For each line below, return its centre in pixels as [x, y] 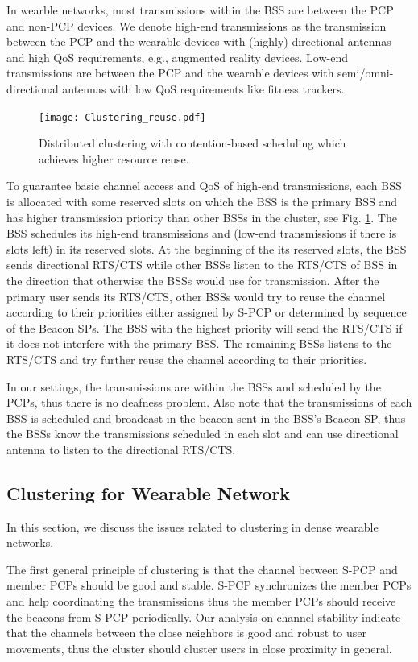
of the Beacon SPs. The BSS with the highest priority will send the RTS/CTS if [205, 327]
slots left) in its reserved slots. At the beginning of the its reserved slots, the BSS [207, 248]
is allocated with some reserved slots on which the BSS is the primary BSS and [202, 201]
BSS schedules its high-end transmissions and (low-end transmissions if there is [202, 233]
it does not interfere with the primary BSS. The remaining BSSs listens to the [199, 343]
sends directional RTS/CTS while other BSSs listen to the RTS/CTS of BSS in [202, 265]
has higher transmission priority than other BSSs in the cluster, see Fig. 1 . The [202, 217]
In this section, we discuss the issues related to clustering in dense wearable [192, 526]
